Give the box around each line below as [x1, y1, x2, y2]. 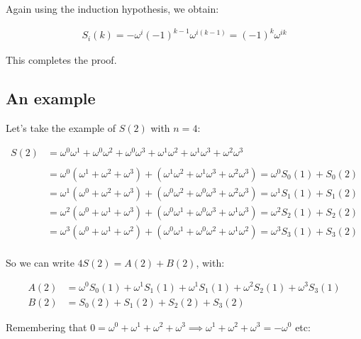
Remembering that [6, 319, 87, 334]
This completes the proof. [6, 52, 117, 67]
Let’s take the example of [6, 120, 116, 135]
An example [6, 87, 96, 109]
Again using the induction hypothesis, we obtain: [6, 1, 219, 16]
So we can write [6, 255, 74, 269]
